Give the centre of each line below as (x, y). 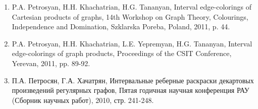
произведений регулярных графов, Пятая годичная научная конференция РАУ (131, 90)
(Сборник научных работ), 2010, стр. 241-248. (83, 100)
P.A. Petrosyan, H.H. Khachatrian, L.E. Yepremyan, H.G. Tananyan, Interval (132, 43)
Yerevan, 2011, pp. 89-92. (51, 63)
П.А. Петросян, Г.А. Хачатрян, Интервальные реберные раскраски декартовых (133, 80)
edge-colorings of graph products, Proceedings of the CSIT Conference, (122, 53)
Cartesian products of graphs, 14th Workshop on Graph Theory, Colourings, (130, 16)
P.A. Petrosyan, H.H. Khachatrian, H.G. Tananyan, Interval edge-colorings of (132, 7)
